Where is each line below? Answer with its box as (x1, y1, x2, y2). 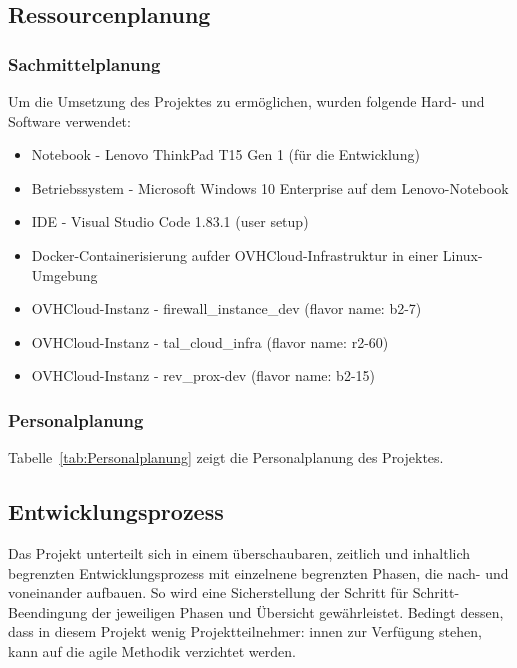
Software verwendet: (8, 110, 131, 131)
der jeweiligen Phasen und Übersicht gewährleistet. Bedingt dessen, (91, 601, 504, 622)
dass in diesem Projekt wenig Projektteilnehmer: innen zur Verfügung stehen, (8, 621, 482, 642)
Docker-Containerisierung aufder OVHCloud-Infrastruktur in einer (31, 244, 439, 265)
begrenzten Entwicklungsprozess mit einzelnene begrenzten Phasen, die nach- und (8, 562, 509, 583)
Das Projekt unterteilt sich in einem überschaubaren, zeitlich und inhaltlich (8, 542, 471, 563)
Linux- (442, 244, 483, 265)
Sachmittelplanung (8, 51, 161, 76)
